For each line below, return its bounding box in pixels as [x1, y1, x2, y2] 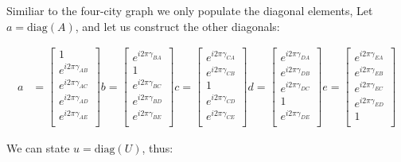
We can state [6, 140, 70, 156]
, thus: [142, 140, 173, 156]
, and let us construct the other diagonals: [75, 17, 280, 34]
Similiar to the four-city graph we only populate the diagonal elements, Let [6, 2, 373, 18]
